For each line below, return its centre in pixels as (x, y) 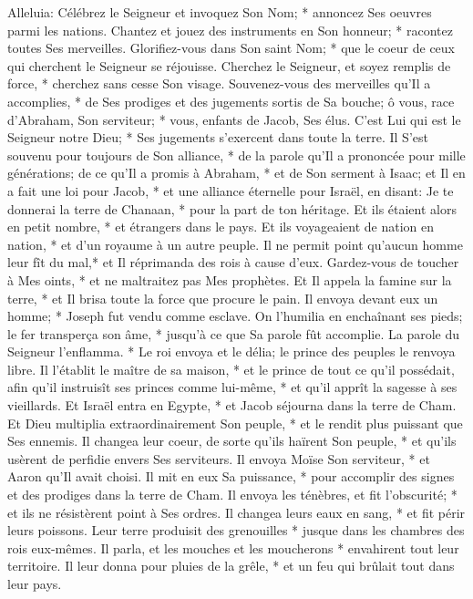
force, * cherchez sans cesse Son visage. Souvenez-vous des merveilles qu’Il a (219, 83)
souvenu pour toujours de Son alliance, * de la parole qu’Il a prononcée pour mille (236, 155)
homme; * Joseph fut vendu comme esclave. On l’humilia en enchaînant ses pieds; (235, 316)
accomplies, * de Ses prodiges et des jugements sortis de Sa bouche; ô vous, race (231, 101)
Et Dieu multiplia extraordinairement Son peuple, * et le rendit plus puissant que (235, 423)
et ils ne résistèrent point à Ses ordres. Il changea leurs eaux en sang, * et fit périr (236, 512)
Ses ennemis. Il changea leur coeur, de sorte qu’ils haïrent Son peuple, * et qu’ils (232, 441)
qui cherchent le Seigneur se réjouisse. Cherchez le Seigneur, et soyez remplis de (229, 65)
